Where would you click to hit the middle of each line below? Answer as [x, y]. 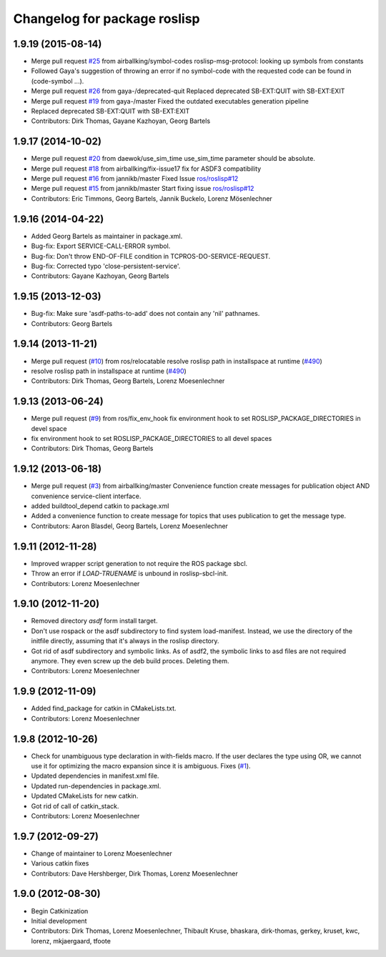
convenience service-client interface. [86, 496]
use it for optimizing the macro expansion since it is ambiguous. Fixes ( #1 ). [141, 766]
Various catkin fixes [60, 863]
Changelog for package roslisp [107, 19]
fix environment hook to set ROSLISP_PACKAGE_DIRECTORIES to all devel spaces [152, 439]
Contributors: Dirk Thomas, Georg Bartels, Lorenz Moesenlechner [128, 381]
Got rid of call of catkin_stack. [75, 806]
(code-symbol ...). [58, 81]
